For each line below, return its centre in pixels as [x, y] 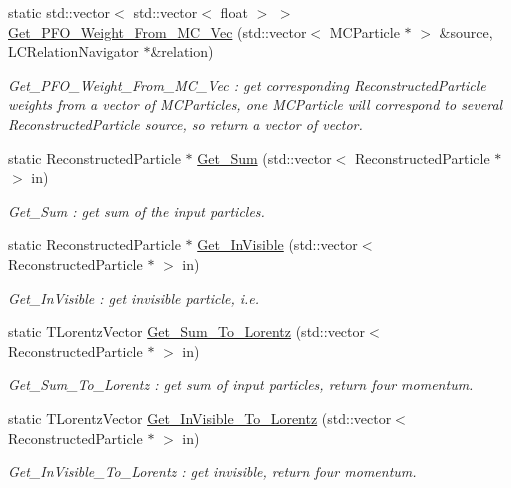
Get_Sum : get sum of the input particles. [136, 210]
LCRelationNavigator [73, 51]
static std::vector [59, 12]
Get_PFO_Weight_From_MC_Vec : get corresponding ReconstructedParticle [247, 84]
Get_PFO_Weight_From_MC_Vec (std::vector [157, 31]
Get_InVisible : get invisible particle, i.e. [134, 297]
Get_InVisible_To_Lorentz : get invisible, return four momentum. [212, 471]
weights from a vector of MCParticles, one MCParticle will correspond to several [255, 104]
